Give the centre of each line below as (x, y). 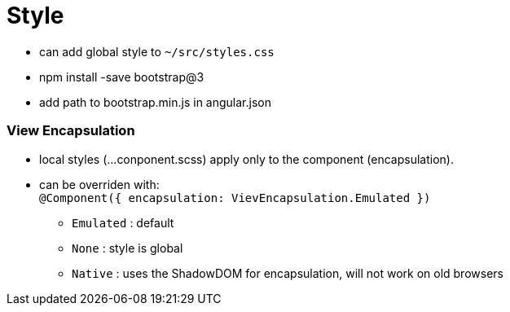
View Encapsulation (71, 131)
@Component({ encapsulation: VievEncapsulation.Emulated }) (235, 198)
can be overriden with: (99, 184)
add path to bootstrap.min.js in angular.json (155, 102)
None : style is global (127, 248)
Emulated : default (123, 222)
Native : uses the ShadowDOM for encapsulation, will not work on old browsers (288, 273)
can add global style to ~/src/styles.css (157, 51)
